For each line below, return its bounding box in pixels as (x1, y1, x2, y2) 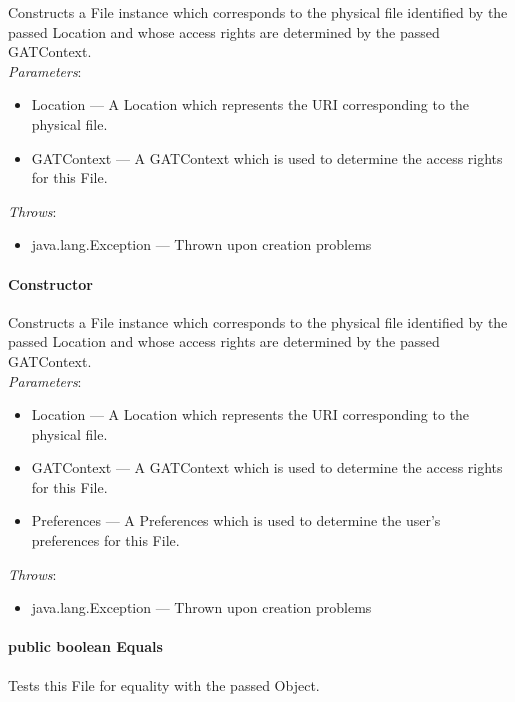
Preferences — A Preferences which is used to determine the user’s (31, 510, 441, 531)
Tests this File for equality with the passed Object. (8, 674, 320, 695)
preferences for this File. (31, 530, 180, 551)
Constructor (8, 273, 93, 294)
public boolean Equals (8, 636, 163, 657)
